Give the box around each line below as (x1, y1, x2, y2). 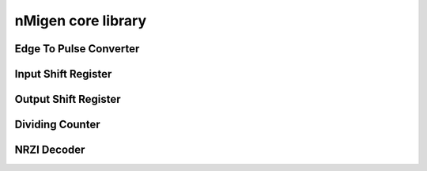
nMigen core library (14, 12, 147, 29)
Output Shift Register (14, 93, 121, 106)
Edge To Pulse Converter (14, 42, 140, 55)
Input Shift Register (14, 67, 112, 81)
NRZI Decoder (14, 143, 85, 157)
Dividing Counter (14, 118, 100, 131)
